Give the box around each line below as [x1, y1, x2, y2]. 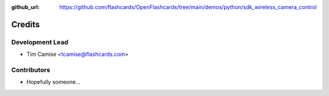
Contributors [11, 66, 51, 74]
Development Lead [11, 38, 68, 46]
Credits [11, 19, 40, 30]
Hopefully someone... [26, 78, 80, 86]
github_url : [11, 4, 40, 10]
